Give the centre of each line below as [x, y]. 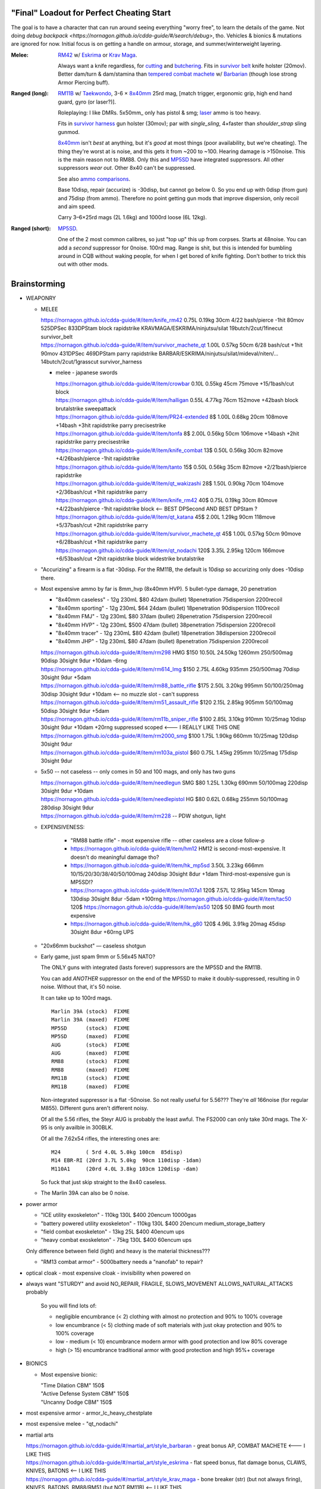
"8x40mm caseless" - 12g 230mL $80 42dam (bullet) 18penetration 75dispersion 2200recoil [169, 600]
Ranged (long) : [30, 94]
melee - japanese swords [87, 373]
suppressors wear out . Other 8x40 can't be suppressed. [127, 168]
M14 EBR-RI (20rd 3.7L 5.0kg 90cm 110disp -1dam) [127, 1161]
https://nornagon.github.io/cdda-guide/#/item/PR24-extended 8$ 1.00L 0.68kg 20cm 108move [172, 417]
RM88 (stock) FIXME [91, 1061]
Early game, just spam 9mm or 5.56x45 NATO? [98, 957]
